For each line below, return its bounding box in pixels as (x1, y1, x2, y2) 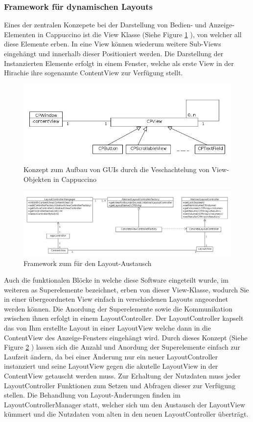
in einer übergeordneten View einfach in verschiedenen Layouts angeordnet (4, 294, 228, 304)
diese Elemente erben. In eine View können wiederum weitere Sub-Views (4, 39, 221, 49)
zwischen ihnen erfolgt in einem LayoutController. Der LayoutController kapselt (4, 313, 244, 323)
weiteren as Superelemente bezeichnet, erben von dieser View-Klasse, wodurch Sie (4, 284, 249, 294)
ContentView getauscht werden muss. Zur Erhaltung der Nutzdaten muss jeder (4, 371, 241, 381)
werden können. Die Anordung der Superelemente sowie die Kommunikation (4, 303, 232, 313)
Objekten (23, 174, 51, 184)
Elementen (4, 29, 36, 39)
